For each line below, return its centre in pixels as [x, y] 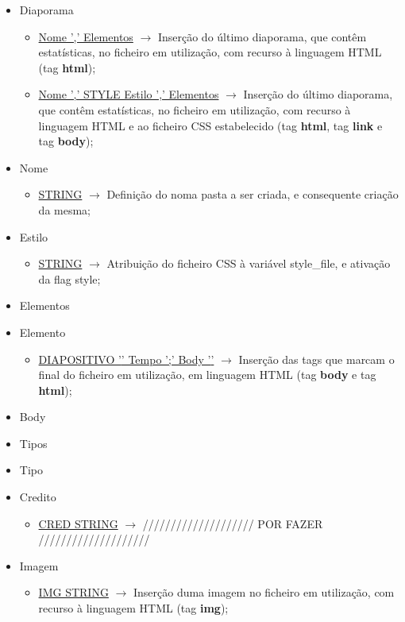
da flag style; [69, 278]
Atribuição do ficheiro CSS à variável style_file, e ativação [249, 263]
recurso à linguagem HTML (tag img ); [133, 608]
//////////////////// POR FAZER [233, 523]
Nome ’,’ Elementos [86, 36]
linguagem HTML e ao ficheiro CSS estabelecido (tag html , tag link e [210, 125]
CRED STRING [78, 523]
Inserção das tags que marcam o [316, 359]
